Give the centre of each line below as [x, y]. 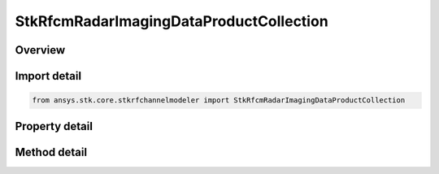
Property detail [54, 126]
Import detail [48, 76]
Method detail [51, 152]
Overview [40, 50]
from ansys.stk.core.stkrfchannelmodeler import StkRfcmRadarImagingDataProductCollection [219, 100]
